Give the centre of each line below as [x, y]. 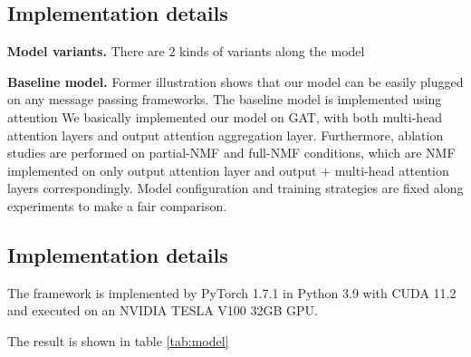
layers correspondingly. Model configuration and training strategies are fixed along [235, 188]
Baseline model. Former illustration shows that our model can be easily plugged [235, 81]
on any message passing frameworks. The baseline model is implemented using [225, 99]
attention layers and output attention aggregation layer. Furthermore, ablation [226, 135]
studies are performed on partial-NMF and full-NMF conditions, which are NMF [231, 153]
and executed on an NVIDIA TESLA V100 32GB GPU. [163, 310]
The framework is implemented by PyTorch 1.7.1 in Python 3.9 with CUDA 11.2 [232, 292]
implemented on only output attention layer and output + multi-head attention [228, 170]
